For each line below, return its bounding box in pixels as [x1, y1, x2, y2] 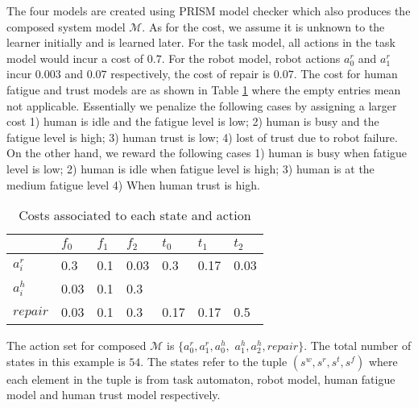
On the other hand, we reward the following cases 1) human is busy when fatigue [6, 144, 408, 161]
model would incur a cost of [6, 49, 144, 66]
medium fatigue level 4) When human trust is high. [6, 176, 260, 193]
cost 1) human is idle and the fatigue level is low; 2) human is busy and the [6, 113, 379, 130]
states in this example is [6, 352, 126, 369]
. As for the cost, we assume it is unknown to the [142, 18, 385, 35]
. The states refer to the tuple [140, 352, 288, 369]
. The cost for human [293, 65, 398, 82]
